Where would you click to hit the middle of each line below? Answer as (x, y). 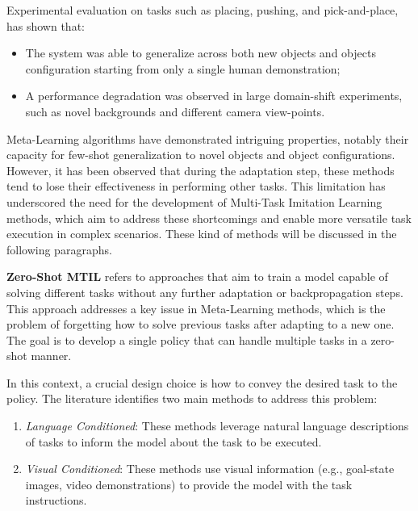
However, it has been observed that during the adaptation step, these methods (201, 170)
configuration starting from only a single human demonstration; (183, 68)
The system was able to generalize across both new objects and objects (201, 53)
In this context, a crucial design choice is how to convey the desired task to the (202, 382)
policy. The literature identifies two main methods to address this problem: (192, 398)
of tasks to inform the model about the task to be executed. (173, 441)
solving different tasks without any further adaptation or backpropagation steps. (205, 292)
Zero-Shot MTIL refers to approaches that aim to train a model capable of (197, 276)
